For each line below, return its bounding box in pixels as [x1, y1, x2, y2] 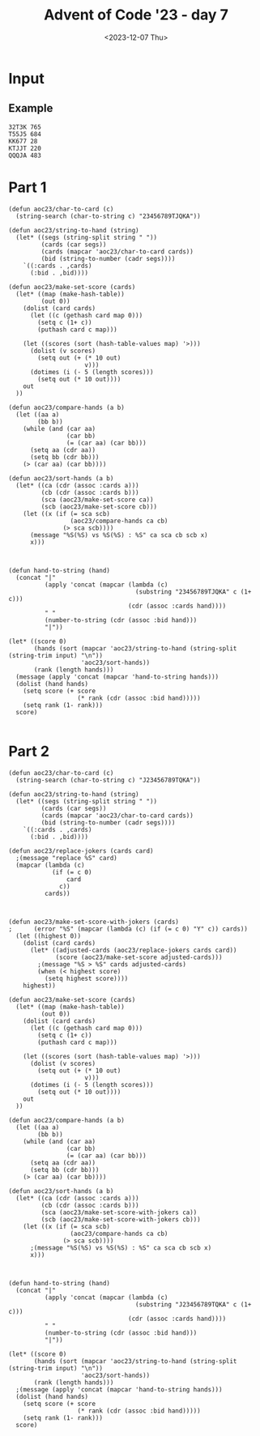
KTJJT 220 [8, 144, 42, 152]
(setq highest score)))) [44, 974, 129, 982]
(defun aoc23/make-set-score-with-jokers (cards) [8, 918, 180, 926]
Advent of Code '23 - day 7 [43, 6, 229, 24]
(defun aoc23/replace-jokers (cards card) [8, 846, 154, 855]
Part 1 [8, 178, 47, 196]
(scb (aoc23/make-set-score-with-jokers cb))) [40, 1215, 201, 1224]
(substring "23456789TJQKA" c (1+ [134, 587, 252, 596]
